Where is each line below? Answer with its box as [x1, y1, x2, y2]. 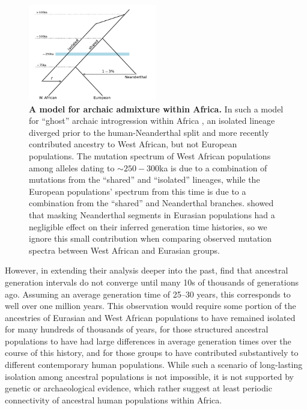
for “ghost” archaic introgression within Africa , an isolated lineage [29, 114, 275, 127]
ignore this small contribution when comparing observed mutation [29, 232, 272, 245]
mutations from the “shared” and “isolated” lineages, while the [29, 173, 260, 186]
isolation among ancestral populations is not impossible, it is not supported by [5, 370, 294, 382]
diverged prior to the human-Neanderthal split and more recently [29, 126, 269, 138]
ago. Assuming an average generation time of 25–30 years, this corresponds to [5, 287, 291, 300]
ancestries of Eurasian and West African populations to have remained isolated [5, 311, 296, 323]
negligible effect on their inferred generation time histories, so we [29, 220, 267, 233]
